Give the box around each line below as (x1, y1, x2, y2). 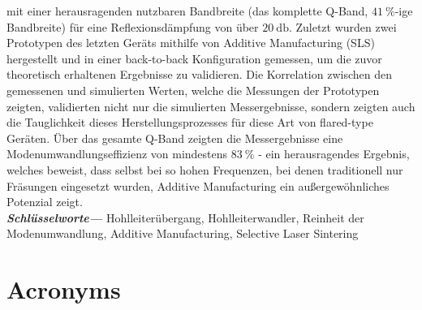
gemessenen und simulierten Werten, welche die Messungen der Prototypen (6, 81, 380, 98)
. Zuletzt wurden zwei (288, 18, 397, 35)
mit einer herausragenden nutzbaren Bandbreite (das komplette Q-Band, (6, 2, 368, 19)
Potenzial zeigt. (6, 193, 83, 210)
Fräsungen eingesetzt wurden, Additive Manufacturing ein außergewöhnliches (6, 177, 390, 194)
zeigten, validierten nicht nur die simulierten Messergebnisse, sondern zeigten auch (6, 97, 416, 114)
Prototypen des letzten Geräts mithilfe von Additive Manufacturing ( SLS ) (6, 34, 375, 51)
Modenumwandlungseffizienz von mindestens (6, 145, 228, 162)
